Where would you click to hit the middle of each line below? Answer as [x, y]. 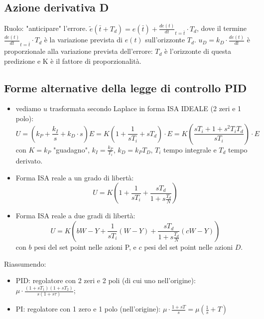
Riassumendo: [25, 263]
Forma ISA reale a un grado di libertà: [75, 177]
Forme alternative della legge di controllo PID [126, 87]
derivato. [29, 161]
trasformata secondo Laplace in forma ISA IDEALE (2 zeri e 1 [145, 108]
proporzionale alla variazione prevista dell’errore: [78, 51]
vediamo [28, 108]
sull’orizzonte [165, 40]
